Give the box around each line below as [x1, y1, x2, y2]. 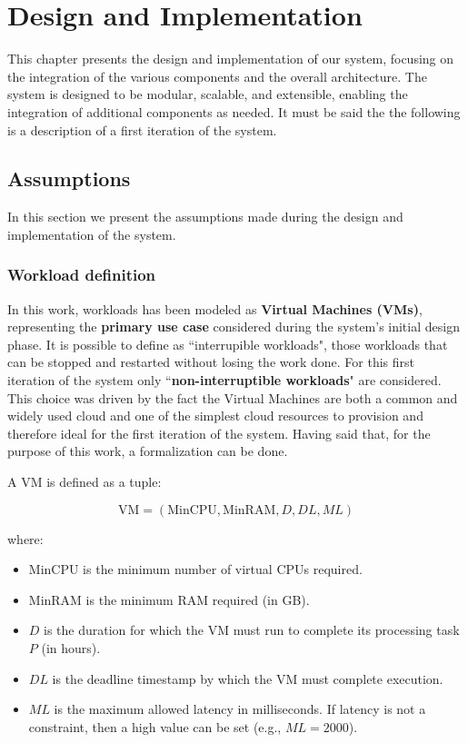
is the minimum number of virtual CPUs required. [83, 560, 363, 579]
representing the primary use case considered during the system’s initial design [7, 317, 460, 336]
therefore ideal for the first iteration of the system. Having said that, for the [7, 423, 431, 442]
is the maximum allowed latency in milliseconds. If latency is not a [54, 699, 426, 718]
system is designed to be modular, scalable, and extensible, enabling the [7, 84, 408, 104]
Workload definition [7, 263, 156, 286]
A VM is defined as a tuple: [7, 472, 162, 491]
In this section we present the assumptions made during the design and [7, 207, 403, 226]
